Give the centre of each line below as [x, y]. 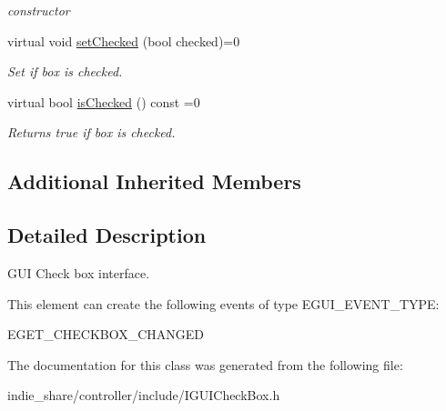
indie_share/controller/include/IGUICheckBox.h [144, 395]
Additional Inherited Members [154, 181]
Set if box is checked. [65, 71]
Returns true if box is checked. [91, 132]
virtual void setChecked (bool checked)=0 [124, 40]
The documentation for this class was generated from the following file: [205, 364]
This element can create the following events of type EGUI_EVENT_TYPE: [223, 303]
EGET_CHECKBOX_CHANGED [106, 334]
